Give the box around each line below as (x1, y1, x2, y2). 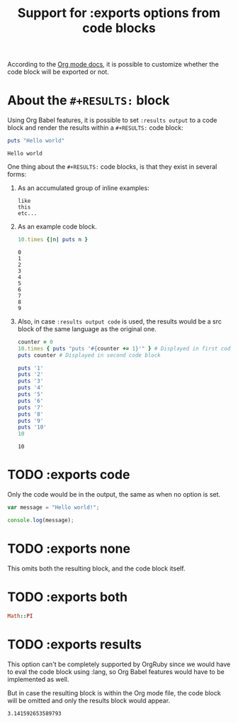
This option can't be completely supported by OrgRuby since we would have (7, 660, 231, 668)
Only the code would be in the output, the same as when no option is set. (7, 490, 221, 499)
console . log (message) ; (7, 517, 74, 524)
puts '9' (17, 417, 44, 424)
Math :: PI (7, 612, 33, 619)
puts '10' (17, 424, 47, 431)
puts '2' (17, 371, 44, 378)
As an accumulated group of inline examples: (17, 184, 150, 192)
